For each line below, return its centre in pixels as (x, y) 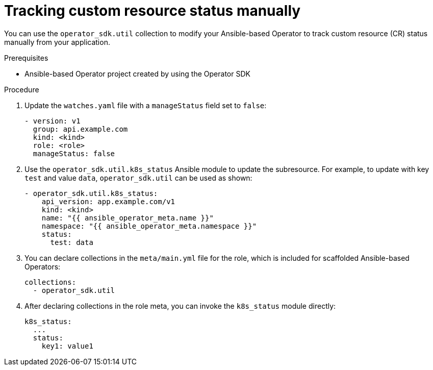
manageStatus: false (74, 153)
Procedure (22, 89)
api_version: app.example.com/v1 (108, 201)
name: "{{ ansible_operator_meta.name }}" (128, 218)
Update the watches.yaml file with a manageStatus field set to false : (146, 105)
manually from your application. (57, 42)
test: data (72, 242)
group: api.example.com (80, 129)
